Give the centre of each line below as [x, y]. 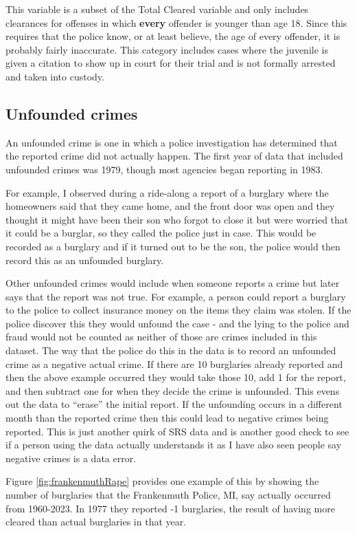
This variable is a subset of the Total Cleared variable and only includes [157, 9]
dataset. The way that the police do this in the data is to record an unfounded [171, 350]
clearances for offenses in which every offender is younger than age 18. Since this [176, 22]
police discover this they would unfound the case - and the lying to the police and [177, 323]
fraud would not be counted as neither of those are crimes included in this [161, 337]
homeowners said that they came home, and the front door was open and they [170, 206]
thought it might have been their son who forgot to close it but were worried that [177, 219]
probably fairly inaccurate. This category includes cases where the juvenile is [167, 49]
